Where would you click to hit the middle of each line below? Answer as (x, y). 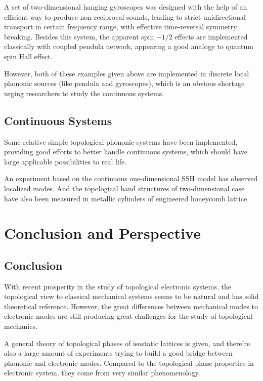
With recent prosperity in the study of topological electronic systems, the (118, 286)
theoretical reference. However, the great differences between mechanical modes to (131, 306)
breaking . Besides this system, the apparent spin (79, 36)
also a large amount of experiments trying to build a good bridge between (118, 353)
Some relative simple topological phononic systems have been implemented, (121, 141)
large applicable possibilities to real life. (65, 161)
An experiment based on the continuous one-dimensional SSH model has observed (131, 178)
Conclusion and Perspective (102, 233)
